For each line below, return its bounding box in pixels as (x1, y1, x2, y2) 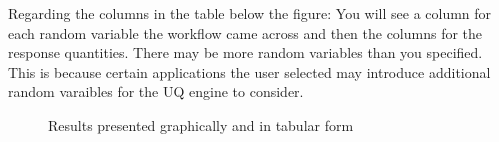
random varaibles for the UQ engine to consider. (8, 81, 304, 102)
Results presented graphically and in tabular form (48, 114, 354, 135)
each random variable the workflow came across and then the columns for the (8, 22, 483, 43)
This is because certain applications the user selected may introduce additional (8, 61, 491, 82)
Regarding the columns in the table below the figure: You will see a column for (8, 3, 492, 23)
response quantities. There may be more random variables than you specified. (8, 42, 483, 63)
